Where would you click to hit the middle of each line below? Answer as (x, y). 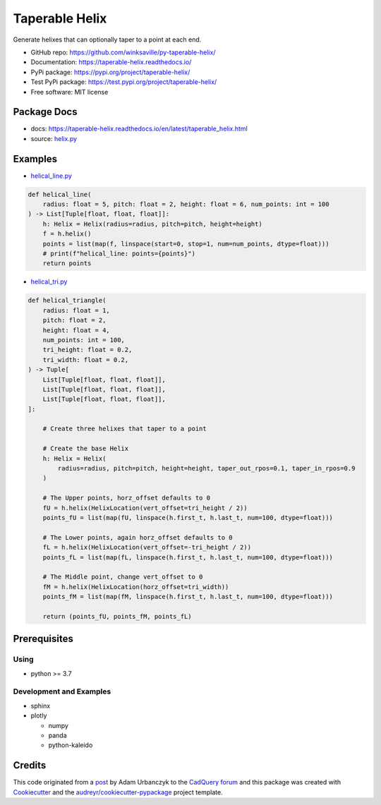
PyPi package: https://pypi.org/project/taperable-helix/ (110, 72)
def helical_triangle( (67, 301)
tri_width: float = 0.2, (86, 359)
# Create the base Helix (86, 449)
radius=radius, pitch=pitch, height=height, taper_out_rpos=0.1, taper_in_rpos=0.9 (206, 468)
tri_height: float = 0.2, (87, 350)
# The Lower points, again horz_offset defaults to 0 (138, 537)
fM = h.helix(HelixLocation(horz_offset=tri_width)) (136, 587)
